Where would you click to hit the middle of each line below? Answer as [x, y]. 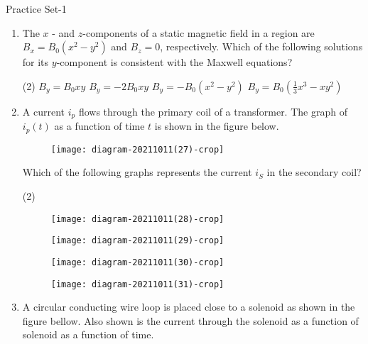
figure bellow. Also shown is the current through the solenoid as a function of [190, 320]
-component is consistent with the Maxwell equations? [174, 62]
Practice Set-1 [36, 9]
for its [36, 62]
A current [43, 111]
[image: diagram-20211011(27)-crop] [137, 149]
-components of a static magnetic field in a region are [199, 32]
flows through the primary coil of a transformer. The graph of [213, 111]
